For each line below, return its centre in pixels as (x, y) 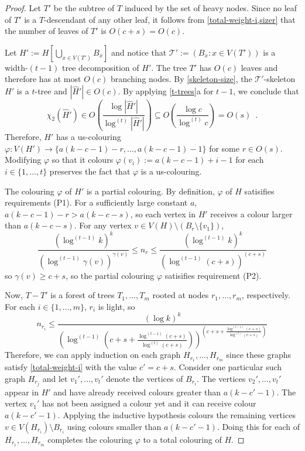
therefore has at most (43, 79)
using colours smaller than (114, 426)
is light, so (116, 306)
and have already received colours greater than (137, 392)
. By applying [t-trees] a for (166, 91)
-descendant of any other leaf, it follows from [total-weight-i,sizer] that (170, 19)
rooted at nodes (181, 295)
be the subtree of (84, 8)
